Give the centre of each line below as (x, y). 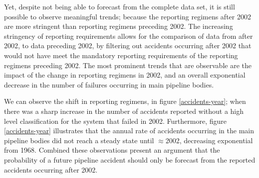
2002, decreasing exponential (209, 140)
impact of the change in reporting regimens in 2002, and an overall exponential (125, 75)
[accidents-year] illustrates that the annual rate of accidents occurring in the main (129, 131)
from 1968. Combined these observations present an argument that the (112, 150)
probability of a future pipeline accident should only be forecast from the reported (130, 159)
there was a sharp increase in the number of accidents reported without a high (124, 111)
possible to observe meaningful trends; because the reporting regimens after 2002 (128, 16)
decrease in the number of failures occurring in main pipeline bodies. (109, 84)
